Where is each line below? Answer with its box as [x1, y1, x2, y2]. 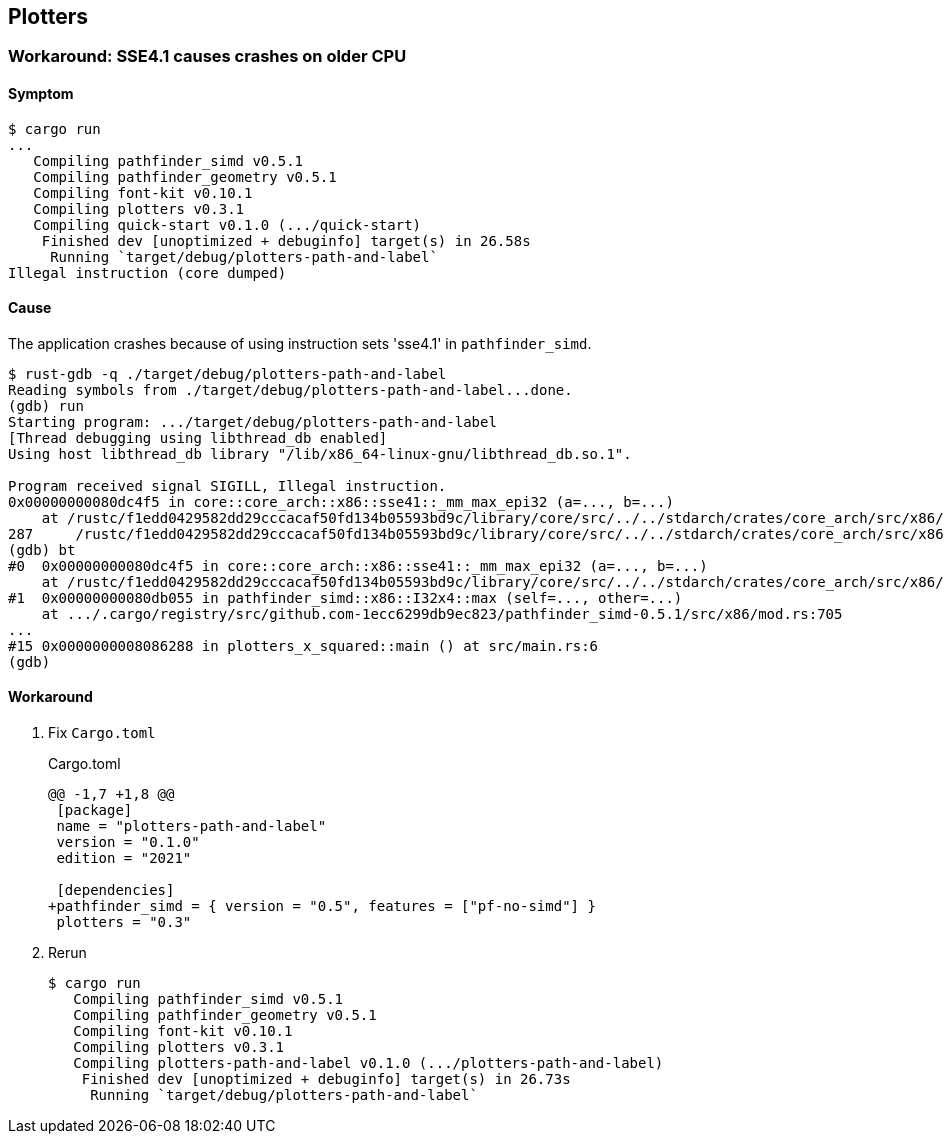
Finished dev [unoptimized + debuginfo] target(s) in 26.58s [41, 232, 531, 249]
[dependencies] [56, 882, 175, 899]
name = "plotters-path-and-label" [56, 818, 327, 835]
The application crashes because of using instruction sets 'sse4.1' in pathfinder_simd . [8, 334, 592, 352]
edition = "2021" [56, 850, 192, 867]
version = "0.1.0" [56, 834, 200, 851]
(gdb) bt [8, 541, 76, 558]
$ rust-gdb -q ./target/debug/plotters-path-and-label [8, 365, 447, 382]
